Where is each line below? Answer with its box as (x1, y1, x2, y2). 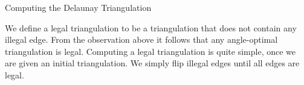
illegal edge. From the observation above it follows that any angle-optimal (5, 33, 278, 46)
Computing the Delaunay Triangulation (5, 1, 152, 13)
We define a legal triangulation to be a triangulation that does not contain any (5, 21, 297, 34)
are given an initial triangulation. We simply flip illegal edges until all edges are (5, 57, 300, 69)
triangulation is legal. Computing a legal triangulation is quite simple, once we (5, 45, 296, 57)
